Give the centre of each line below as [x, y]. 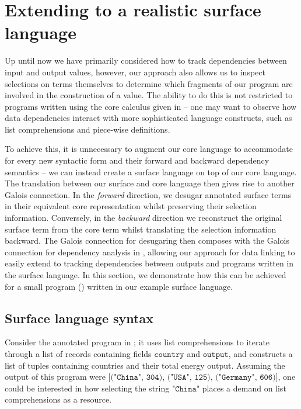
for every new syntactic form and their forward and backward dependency [137, 160]
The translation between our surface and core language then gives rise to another [150, 183]
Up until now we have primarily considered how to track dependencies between [146, 60]
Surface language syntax [79, 318]
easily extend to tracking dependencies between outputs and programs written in [149, 263]
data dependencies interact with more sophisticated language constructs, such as [148, 118]
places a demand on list [244, 388]
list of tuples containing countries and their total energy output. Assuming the [145, 365]
